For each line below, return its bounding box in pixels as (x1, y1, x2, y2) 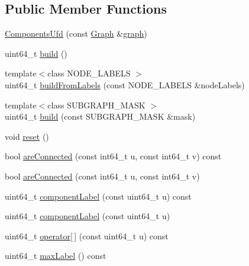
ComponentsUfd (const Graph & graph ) (5, 27, 147, 40)
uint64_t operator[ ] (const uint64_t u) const (5, 229, 169, 242)
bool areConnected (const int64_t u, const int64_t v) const (5, 150, 222, 162)
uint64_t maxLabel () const (5, 249, 106, 262)
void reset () (5, 130, 49, 142)
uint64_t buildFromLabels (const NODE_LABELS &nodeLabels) (5, 78, 245, 91)
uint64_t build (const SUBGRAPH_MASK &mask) (5, 110, 196, 123)
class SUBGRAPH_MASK (47, 98, 145, 111)
